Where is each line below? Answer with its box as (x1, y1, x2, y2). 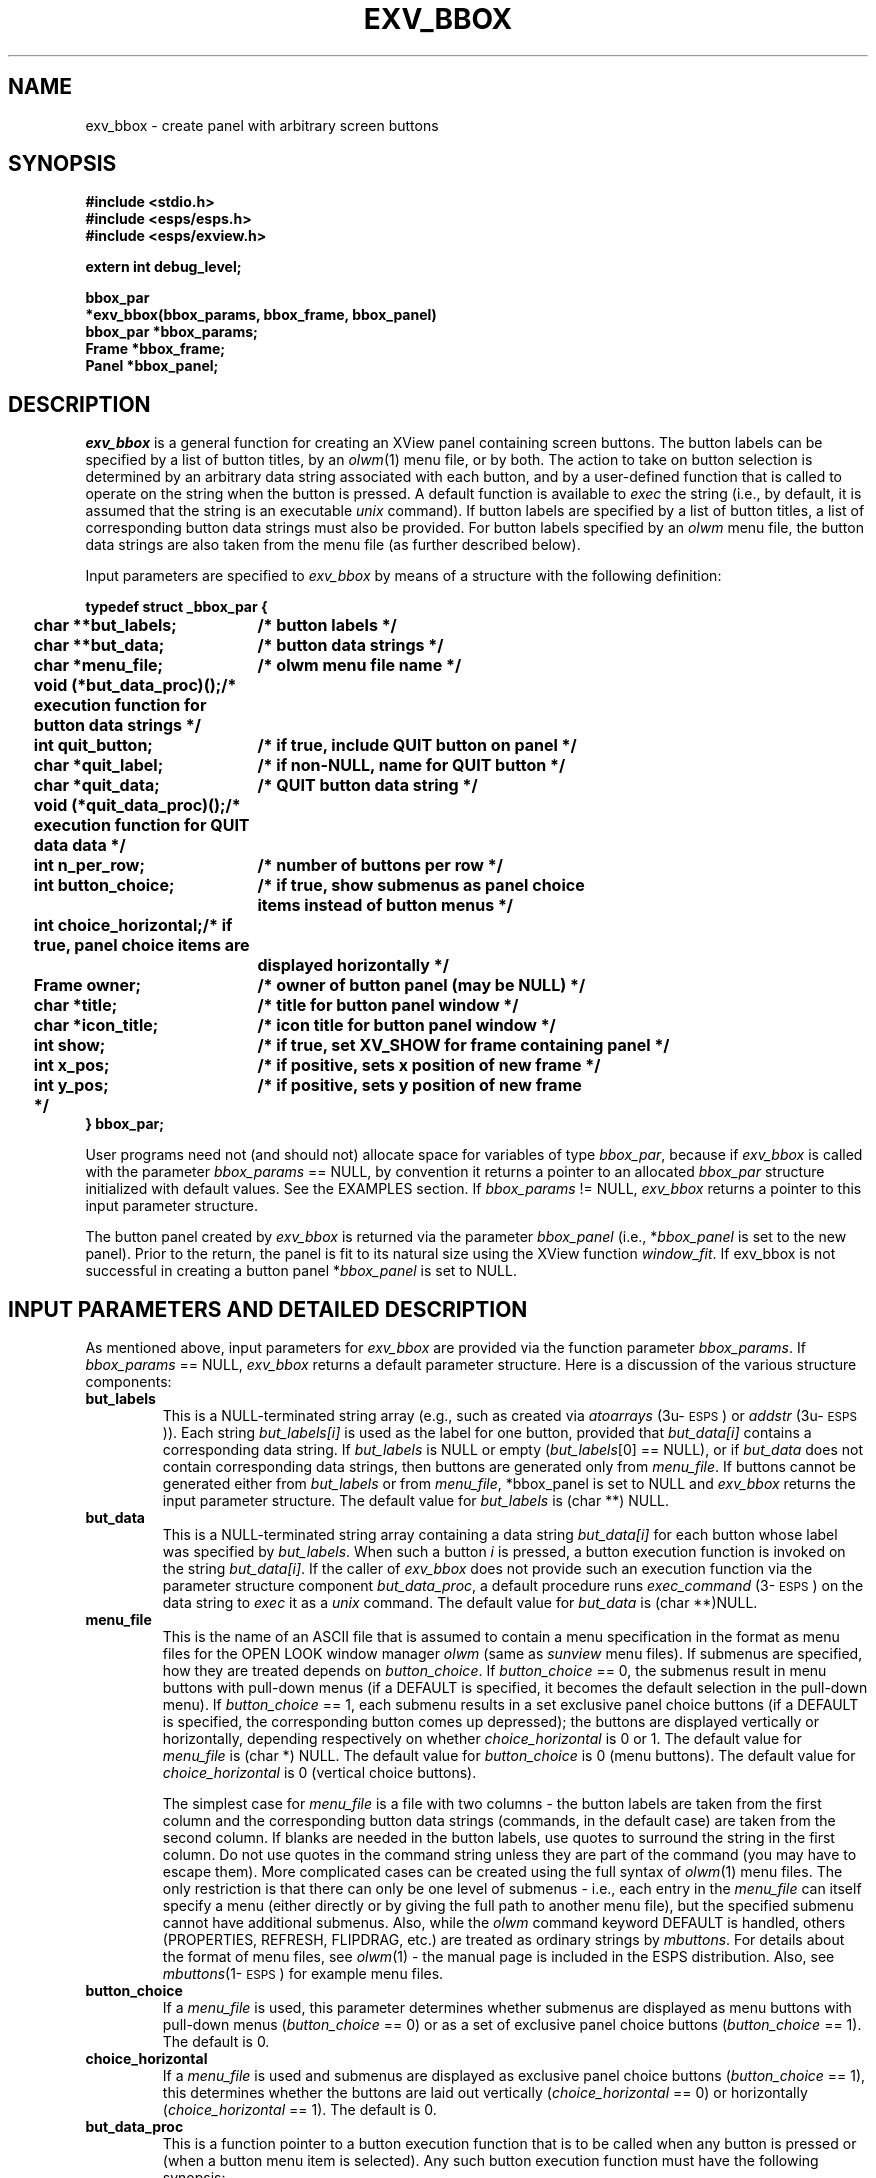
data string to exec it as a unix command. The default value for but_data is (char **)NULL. (162, 1594, 758, 1612)
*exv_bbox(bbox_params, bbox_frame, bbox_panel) (85, 306, 437, 324)
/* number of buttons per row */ (257, 855, 503, 876)
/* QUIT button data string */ (257, 775, 478, 796)
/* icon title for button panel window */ (257, 1015, 556, 1036)
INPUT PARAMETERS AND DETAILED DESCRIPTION (8, 1296, 528, 1322)
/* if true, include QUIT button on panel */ (257, 735, 577, 756)
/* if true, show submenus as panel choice (257, 875, 585, 896)
